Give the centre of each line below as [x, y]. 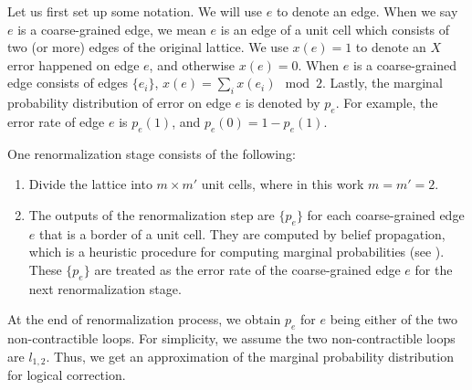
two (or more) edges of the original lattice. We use [148, 47]
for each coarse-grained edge [386, 214]
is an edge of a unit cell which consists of [335, 29]
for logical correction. [67, 375]
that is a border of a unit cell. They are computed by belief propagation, [242, 233]
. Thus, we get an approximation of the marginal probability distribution [250, 356]
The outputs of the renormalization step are [152, 214]
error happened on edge [73, 64]
